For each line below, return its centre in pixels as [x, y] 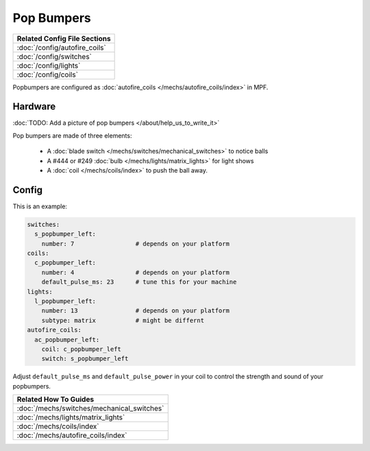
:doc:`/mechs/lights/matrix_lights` [71, 417]
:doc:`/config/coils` [48, 74]
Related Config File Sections [64, 38]
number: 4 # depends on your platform [135, 272]
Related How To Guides [56, 400]
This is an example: [40, 206]
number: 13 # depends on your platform [135, 311]
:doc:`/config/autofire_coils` [61, 47]
